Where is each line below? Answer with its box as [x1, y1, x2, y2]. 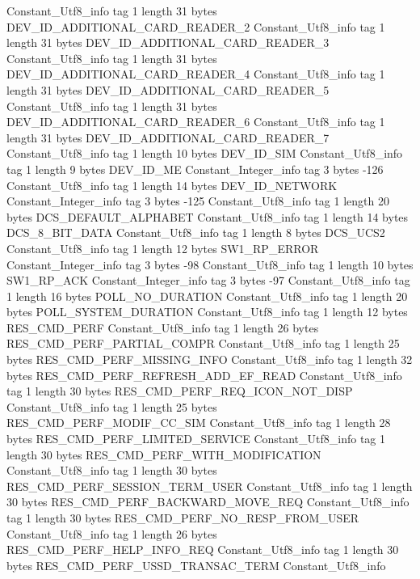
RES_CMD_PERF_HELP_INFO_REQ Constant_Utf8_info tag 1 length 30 [6, 541, 399, 558]
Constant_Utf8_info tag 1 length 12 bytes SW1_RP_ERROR [6, 239, 319, 256]
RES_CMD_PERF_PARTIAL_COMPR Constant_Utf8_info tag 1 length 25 [6, 335, 400, 352]
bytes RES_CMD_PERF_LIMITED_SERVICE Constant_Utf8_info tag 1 [6, 430, 386, 447]
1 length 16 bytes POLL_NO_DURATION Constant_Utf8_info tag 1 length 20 [6, 287, 408, 304]
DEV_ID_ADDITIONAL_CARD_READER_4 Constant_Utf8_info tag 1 [6, 66, 385, 82]
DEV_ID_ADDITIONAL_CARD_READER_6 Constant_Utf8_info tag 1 [6, 113, 385, 130]
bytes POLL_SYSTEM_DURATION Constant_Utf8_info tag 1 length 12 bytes [6, 303, 408, 320]
